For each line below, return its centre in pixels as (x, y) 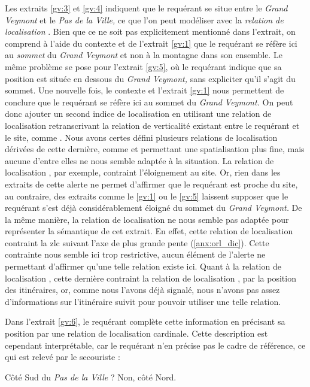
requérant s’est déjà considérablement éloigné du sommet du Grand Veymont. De (154, 208)
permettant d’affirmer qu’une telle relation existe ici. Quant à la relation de (143, 266)
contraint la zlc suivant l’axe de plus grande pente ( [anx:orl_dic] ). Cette (137, 242)
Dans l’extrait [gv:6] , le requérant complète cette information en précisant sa (145, 321)
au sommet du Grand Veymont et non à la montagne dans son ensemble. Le (144, 55)
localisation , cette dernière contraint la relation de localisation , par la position (151, 278)
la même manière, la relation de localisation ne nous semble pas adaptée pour (147, 219)
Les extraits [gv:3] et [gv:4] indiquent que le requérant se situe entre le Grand (146, 8)
